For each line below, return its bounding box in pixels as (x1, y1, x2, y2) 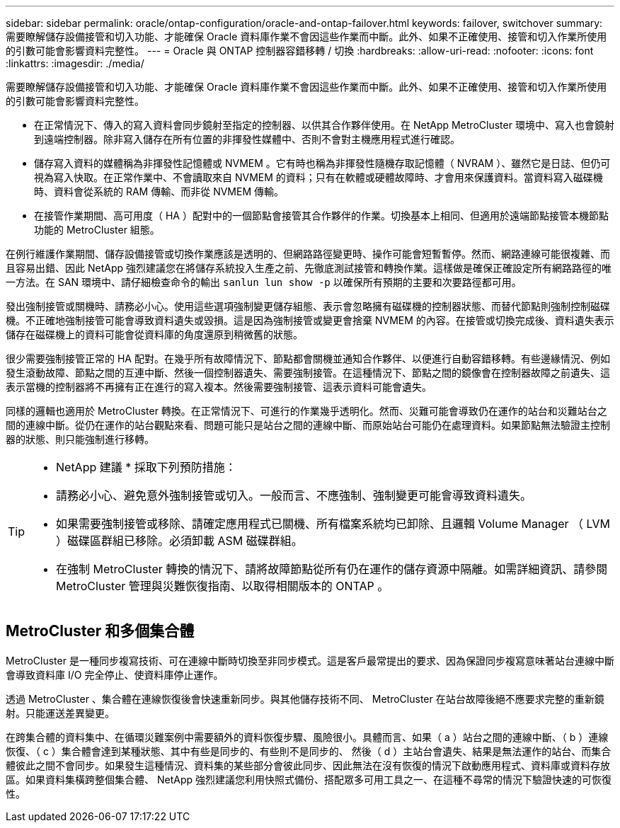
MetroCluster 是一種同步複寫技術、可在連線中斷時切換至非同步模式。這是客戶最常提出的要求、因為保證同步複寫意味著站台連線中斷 (6, 654, 614, 667)
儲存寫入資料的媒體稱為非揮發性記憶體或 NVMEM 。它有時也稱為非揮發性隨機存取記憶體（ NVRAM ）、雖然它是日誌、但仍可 (34, 157, 611, 169)
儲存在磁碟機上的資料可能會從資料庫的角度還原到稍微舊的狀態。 (6, 328, 303, 340)
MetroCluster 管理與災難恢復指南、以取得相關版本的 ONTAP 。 (56, 579, 389, 593)
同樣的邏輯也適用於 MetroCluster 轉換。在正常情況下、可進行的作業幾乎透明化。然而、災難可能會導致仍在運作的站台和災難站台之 (6, 405, 607, 417)
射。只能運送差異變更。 (6, 706, 115, 719)
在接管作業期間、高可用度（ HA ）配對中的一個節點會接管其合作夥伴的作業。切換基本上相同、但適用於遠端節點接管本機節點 (34, 209, 609, 222)
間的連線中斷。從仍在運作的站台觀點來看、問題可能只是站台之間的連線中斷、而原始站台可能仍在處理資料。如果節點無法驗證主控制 (6, 419, 610, 431)
